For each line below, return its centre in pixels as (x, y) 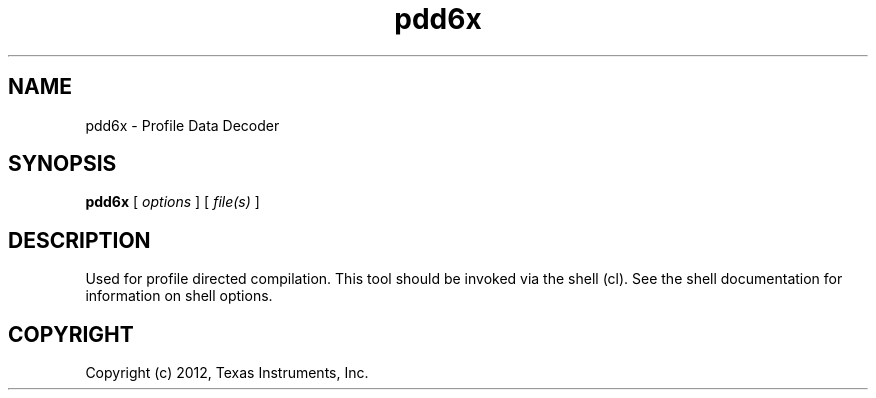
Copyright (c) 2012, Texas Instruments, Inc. (227, 373)
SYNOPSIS (62, 164)
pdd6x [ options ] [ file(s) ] (172, 202)
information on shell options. (179, 296)
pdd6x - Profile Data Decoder (182, 125)
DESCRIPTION (79, 240)
